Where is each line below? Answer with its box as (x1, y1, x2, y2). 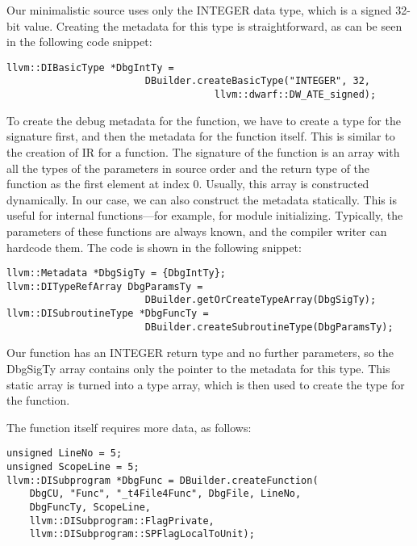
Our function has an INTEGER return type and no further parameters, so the (6, 344, 394, 361)
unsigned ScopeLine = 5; (6, 461, 140, 472)
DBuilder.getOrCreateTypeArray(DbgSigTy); (144, 294, 377, 306)
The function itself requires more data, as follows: (6, 418, 252, 435)
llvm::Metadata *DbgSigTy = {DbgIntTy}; (6, 267, 227, 279)
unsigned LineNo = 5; (6, 447, 123, 460)
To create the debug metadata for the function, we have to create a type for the (6, 111, 401, 128)
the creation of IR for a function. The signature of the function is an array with (6, 143, 400, 160)
